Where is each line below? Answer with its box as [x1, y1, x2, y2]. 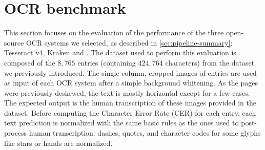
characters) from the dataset [165, 57, 255, 68]
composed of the [4, 57, 55, 68]
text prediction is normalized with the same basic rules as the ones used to [4, 117, 239, 128]
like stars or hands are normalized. [4, 137, 113, 148]
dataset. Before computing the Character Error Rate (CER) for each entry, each [4, 107, 256, 118]
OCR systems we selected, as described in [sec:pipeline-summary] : [26, 37, 233, 48]
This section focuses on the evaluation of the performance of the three [4, 27, 224, 38]
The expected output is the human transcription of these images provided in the [4, 97, 256, 108]
